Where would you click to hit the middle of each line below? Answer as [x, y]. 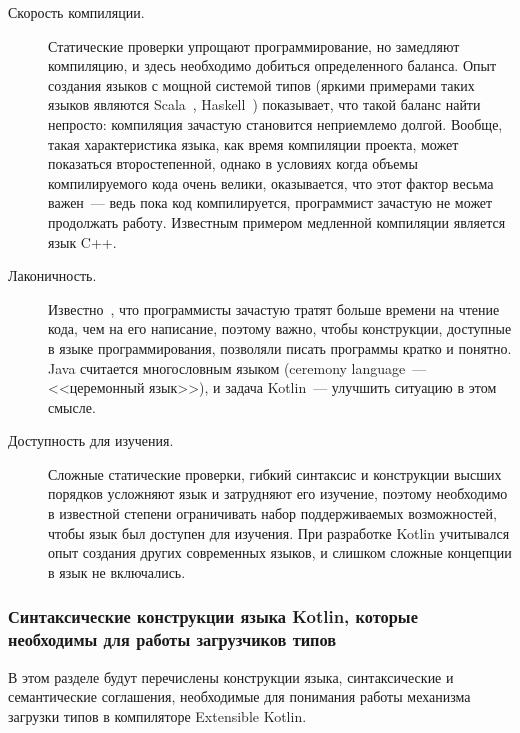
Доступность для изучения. [91, 440]
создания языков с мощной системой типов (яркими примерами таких [261, 84]
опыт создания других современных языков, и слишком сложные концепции [280, 552]
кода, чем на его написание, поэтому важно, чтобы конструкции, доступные [280, 328]
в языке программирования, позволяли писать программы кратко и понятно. [280, 347]
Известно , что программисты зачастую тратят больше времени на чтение [274, 308]
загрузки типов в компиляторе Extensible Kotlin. [157, 715]
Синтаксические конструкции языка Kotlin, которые [213, 616]
